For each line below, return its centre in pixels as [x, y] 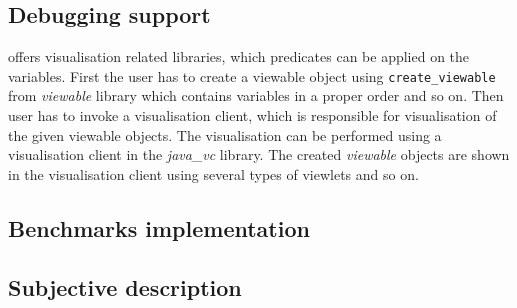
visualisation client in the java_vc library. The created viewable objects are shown [259, 154]
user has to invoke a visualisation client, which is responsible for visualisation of [252, 115]
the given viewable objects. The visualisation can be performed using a [225, 134]
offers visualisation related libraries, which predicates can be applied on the [239, 56]
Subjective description [125, 286]
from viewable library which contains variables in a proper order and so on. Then [256, 95]
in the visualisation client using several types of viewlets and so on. [213, 173]
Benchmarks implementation [159, 227]
